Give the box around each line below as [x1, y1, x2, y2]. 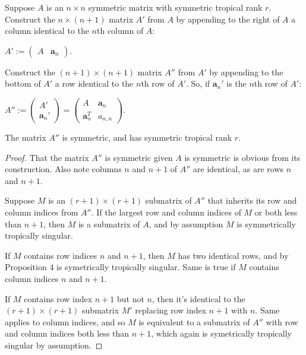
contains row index [24, 292, 93, 305]
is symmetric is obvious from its [184, 151, 301, 163]
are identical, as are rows [193, 163, 284, 175]
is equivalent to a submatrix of [138, 315, 250, 328]
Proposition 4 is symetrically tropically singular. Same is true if [5, 261, 236, 273]
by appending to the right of [176, 12, 280, 25]
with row [266, 315, 298, 328]
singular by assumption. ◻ [5, 339, 103, 351]
